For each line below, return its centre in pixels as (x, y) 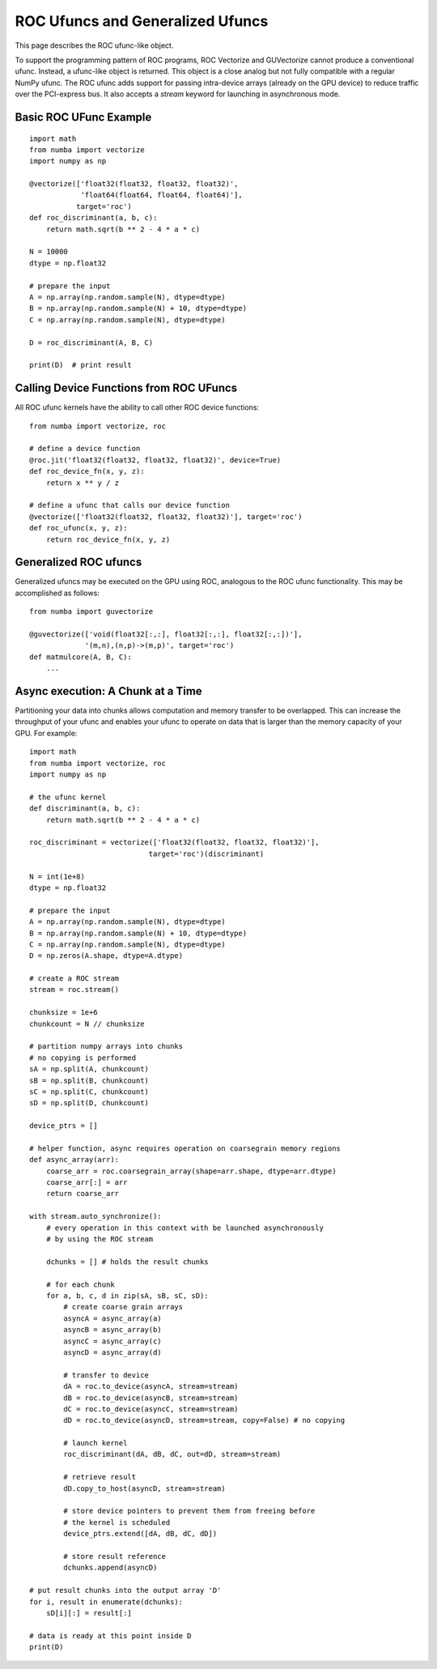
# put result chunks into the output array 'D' (125, 1590)
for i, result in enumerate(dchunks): (106, 1602)
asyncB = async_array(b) (112, 1330)
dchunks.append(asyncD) (110, 1568)
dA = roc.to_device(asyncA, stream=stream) (151, 1386)
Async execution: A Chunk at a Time (108, 691)
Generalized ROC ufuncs (78, 562)
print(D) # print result (81, 365)
